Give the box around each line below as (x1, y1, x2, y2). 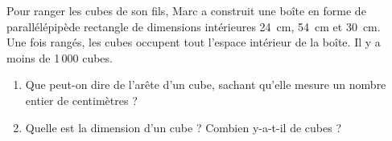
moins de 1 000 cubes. (6, 49, 113, 66)
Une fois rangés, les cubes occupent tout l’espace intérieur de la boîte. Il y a (6, 34, 381, 50)
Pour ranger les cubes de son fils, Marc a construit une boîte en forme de (6, 2, 366, 18)
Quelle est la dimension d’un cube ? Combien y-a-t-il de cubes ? (25, 119, 341, 135)
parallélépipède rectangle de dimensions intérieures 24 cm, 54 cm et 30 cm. (6, 18, 381, 34)
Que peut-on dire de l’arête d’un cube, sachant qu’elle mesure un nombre (25, 76, 386, 93)
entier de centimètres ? (25, 91, 138, 108)
